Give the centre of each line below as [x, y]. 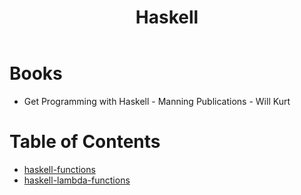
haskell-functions [59, 169]
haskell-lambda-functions [77, 180]
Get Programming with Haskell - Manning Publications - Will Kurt [157, 101]
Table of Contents [85, 142]
